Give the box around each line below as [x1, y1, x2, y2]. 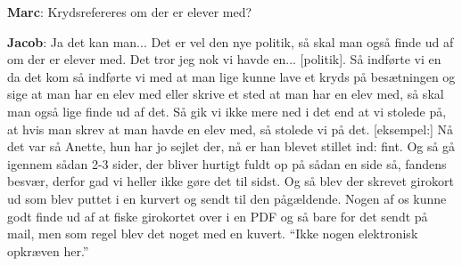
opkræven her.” [7, 241, 89, 260]
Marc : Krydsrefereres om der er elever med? [7, 3, 252, 20]
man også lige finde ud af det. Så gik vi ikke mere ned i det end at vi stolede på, [7, 101, 447, 120]
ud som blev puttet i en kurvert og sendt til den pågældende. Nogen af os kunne [7, 189, 447, 207]
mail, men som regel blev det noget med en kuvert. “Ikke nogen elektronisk [7, 224, 418, 243]
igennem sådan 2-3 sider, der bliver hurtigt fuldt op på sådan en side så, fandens [7, 154, 447, 173]
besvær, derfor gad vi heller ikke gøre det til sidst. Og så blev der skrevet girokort [7, 172, 454, 190]
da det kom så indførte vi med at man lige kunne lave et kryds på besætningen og [7, 67, 456, 85]
